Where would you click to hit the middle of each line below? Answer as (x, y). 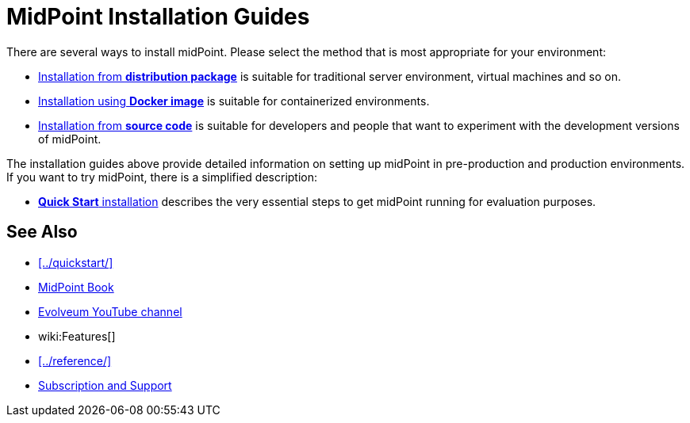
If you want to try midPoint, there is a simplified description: (162, 177)
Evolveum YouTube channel (110, 311)
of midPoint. (70, 139)
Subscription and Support (105, 385)
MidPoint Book (76, 287)
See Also (42, 232)
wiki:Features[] (77, 336)
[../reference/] (75, 360)
